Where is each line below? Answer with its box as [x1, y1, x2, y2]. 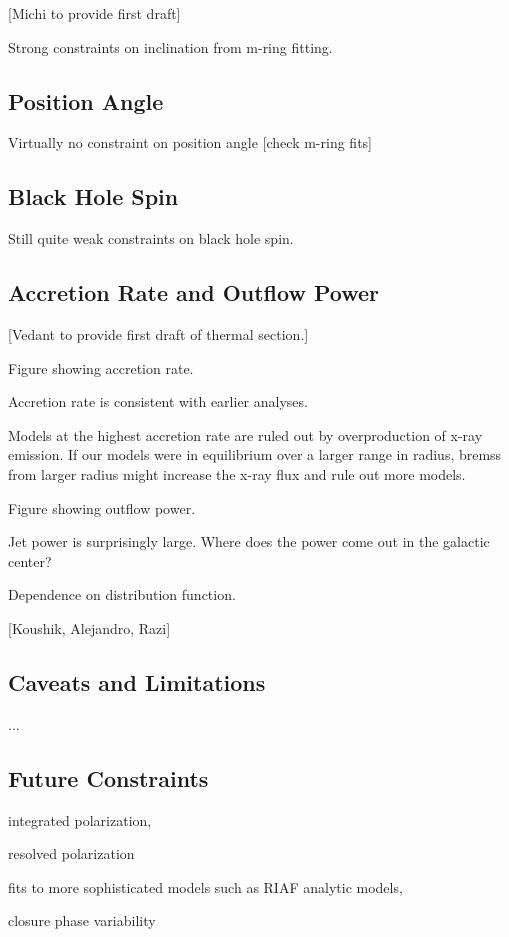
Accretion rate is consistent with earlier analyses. [8, 391, 308, 412]
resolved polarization [8, 843, 135, 864]
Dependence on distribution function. [8, 584, 236, 605]
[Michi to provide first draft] [8, 3, 181, 23]
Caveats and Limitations [8, 666, 266, 697]
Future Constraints [8, 762, 209, 793]
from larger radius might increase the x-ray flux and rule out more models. [8, 463, 466, 484]
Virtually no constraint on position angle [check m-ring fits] [8, 132, 372, 153]
